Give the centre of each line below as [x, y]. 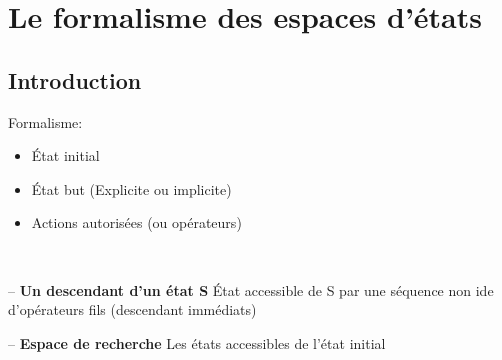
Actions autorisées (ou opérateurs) [136, 222]
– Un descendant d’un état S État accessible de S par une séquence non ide [251, 289]
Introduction [75, 79]
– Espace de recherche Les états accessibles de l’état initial [197, 342]
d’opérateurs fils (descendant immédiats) [132, 309]
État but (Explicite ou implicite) [131, 188]
